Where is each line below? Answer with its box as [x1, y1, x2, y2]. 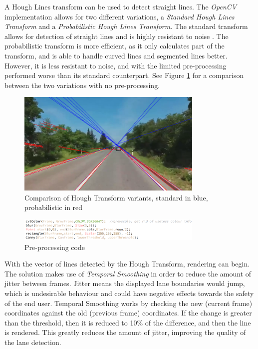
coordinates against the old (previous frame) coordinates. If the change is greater [4, 307, 252, 318]
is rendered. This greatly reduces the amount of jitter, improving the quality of [4, 327, 246, 337]
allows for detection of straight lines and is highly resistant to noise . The [4, 30, 229, 41]
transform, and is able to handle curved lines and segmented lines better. [4, 50, 228, 60]
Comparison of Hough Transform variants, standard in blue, [24, 192, 208, 202]
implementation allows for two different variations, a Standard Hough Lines [4, 11, 235, 21]
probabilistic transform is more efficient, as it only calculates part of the [4, 40, 225, 51]
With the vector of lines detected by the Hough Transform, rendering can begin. [4, 258, 250, 269]
